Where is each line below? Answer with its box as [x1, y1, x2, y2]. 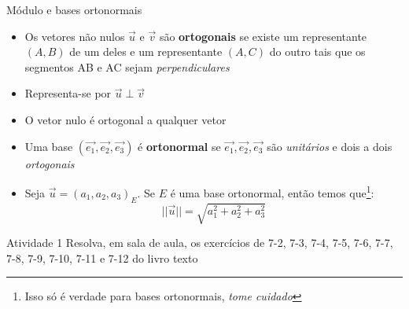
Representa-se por [24, 85, 112, 101]
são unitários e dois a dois [267, 138, 392, 154]
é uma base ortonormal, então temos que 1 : [170, 182, 374, 200]
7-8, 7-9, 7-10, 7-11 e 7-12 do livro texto [6, 249, 198, 266]
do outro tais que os [269, 43, 366, 60]
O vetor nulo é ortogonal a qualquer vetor [24, 111, 227, 127]
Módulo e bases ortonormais [6, 2, 142, 17]
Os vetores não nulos [24, 28, 125, 44]
